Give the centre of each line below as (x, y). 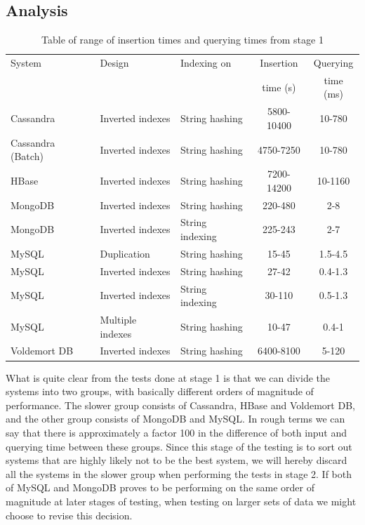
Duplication (125, 253)
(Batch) (27, 156)
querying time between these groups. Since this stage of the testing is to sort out (179, 446)
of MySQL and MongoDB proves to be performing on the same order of (160, 487)
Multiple (118, 320)
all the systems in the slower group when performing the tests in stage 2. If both (179, 473)
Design (114, 63)
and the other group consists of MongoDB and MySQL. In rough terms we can (175, 419)
